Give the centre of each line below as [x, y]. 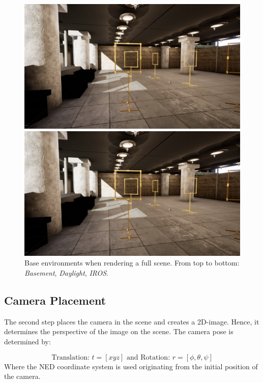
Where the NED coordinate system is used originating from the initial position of [131, 366]
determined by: [27, 342]
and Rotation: [149, 357]
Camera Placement [55, 300]
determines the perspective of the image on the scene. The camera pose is [119, 331]
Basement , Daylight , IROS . [67, 273]
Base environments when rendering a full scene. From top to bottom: [132, 263]
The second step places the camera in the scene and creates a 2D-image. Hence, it [132, 321]
